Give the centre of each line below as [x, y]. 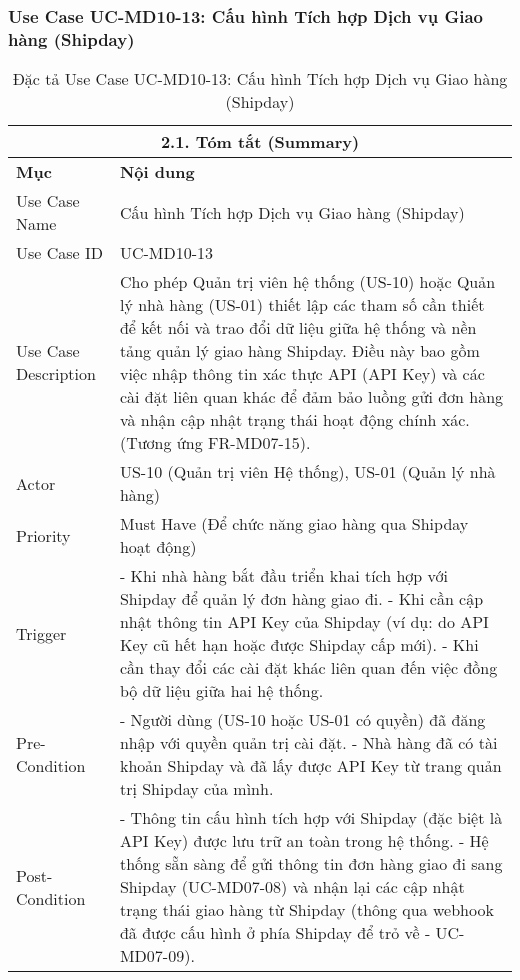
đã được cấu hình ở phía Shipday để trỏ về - [275, 933]
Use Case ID [60, 253]
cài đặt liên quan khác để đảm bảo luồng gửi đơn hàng [311, 397]
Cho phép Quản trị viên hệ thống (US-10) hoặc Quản [307, 282]
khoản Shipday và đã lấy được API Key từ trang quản [310, 766]
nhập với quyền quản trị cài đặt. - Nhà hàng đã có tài [308, 743]
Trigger [41, 633]
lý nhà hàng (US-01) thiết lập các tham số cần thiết [302, 305]
